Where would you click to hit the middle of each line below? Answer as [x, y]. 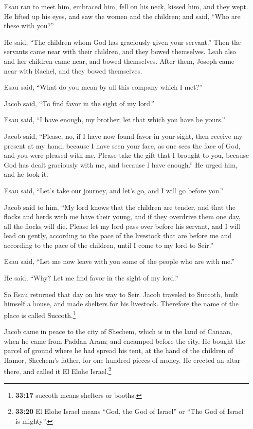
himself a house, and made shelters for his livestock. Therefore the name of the [121, 304]
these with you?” [29, 26]
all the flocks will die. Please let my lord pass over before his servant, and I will [122, 226]
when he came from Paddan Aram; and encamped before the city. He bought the [125, 341]
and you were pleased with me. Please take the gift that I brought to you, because [126, 155]
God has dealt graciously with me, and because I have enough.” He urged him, [121, 164]
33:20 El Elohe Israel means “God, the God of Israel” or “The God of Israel [129, 411]
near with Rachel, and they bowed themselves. [73, 70]
